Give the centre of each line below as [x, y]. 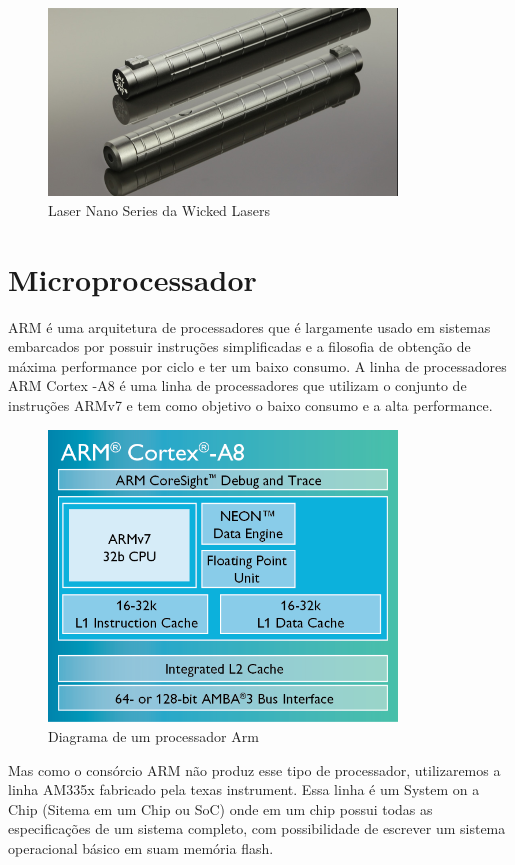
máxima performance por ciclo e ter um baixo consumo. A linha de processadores [257, 365]
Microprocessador [132, 278]
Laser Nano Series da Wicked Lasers [159, 209]
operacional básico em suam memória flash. [141, 847]
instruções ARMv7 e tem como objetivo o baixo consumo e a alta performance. [250, 404]
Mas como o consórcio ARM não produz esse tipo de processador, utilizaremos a [254, 769]
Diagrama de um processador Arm [153, 735]
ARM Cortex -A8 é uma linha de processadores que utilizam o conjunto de [237, 385]
